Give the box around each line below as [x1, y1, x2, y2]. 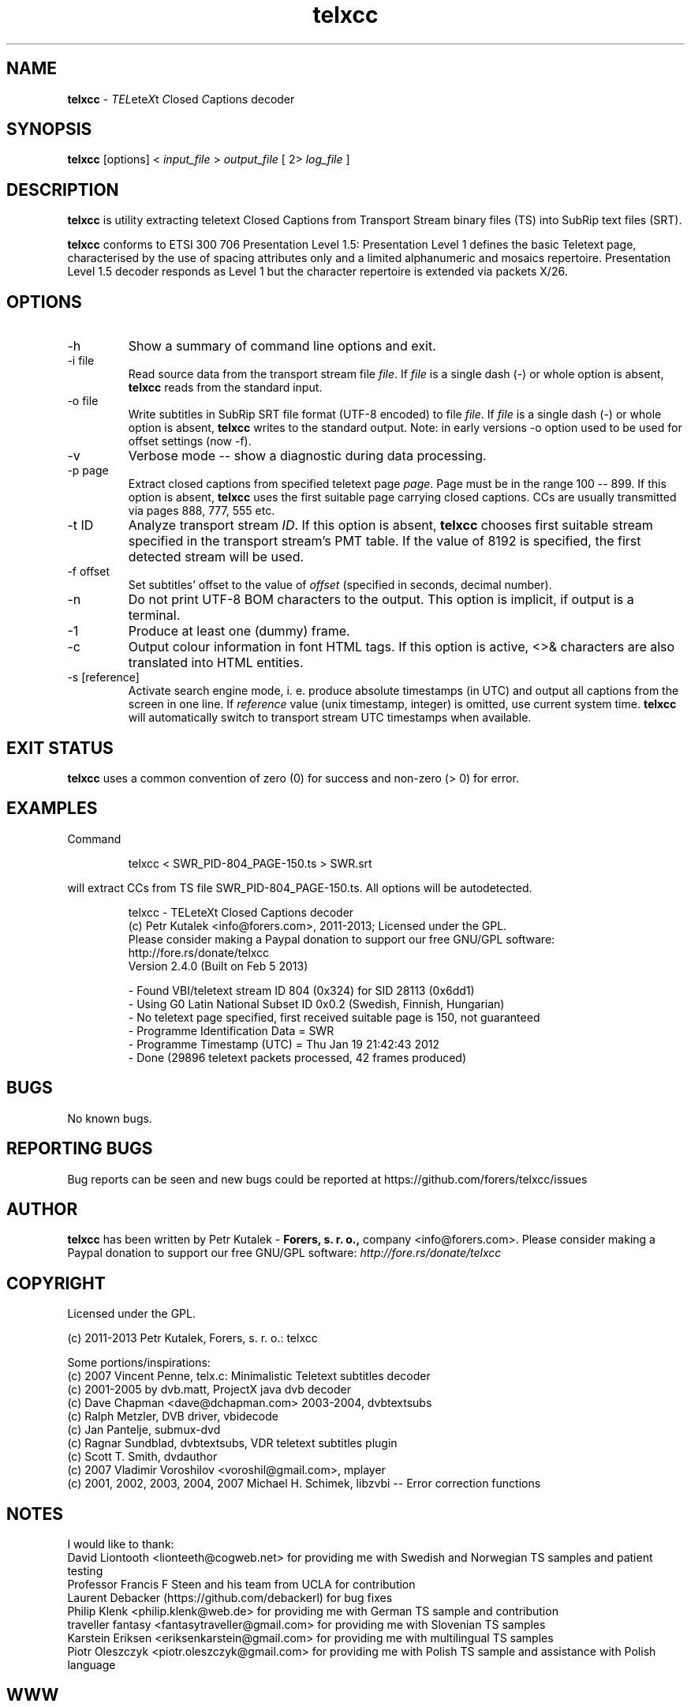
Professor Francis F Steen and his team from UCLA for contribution [67, 1578, 416, 1592]
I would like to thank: [67, 1537, 174, 1551]
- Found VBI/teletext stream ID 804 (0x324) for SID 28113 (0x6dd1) [128, 983, 475, 997]
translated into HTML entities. [128, 655, 304, 671]
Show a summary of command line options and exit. [128, 338, 436, 355]
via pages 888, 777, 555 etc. [128, 504, 275, 518]
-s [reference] [67, 670, 140, 685]
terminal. [128, 607, 181, 624]
